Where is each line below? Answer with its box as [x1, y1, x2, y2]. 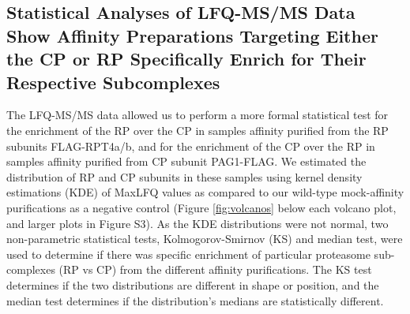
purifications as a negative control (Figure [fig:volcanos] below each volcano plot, [6, 199, 397, 215]
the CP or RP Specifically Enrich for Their [6, 47, 367, 71]
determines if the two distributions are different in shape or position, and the [6, 276, 379, 293]
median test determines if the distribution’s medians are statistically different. [6, 292, 384, 308]
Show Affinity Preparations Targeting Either [6, 23, 378, 47]
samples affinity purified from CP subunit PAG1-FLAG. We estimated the [6, 153, 367, 170]
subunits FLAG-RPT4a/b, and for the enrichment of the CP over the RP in [6, 137, 375, 154]
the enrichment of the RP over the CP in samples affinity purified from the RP [6, 121, 389, 138]
